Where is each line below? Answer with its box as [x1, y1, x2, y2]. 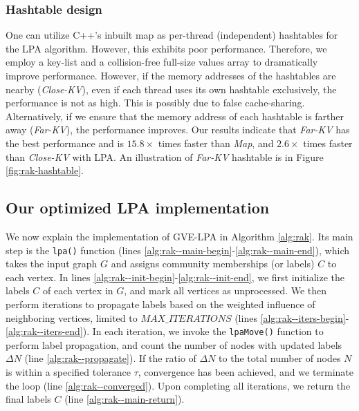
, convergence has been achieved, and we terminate [138, 365, 354, 379]
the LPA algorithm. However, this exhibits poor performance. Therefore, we [6, 41, 327, 55]
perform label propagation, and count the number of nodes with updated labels [6, 337, 342, 352]
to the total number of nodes [219, 351, 341, 365]
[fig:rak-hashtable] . [6, 163, 84, 178]
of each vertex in [43, 283, 113, 298]
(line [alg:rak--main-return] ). [64, 392, 185, 406]
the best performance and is [6, 135, 124, 150]
